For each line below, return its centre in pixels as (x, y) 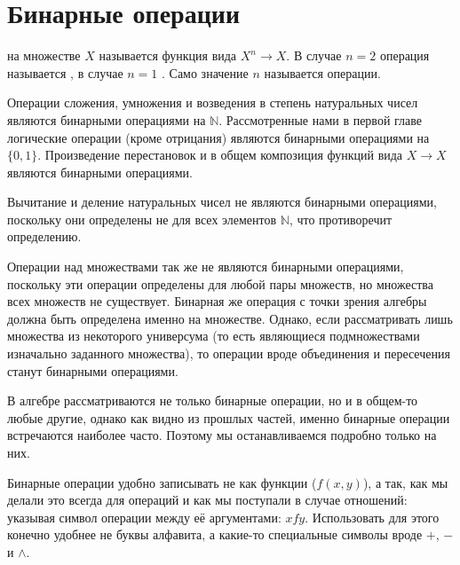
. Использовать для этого (372, 517)
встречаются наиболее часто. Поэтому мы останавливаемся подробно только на (222, 435)
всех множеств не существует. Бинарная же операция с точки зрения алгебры (217, 301)
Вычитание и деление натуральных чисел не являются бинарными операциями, (222, 202)
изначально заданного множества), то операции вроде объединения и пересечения (229, 353)
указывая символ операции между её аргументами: (144, 517)
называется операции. (322, 72)
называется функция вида (168, 55)
